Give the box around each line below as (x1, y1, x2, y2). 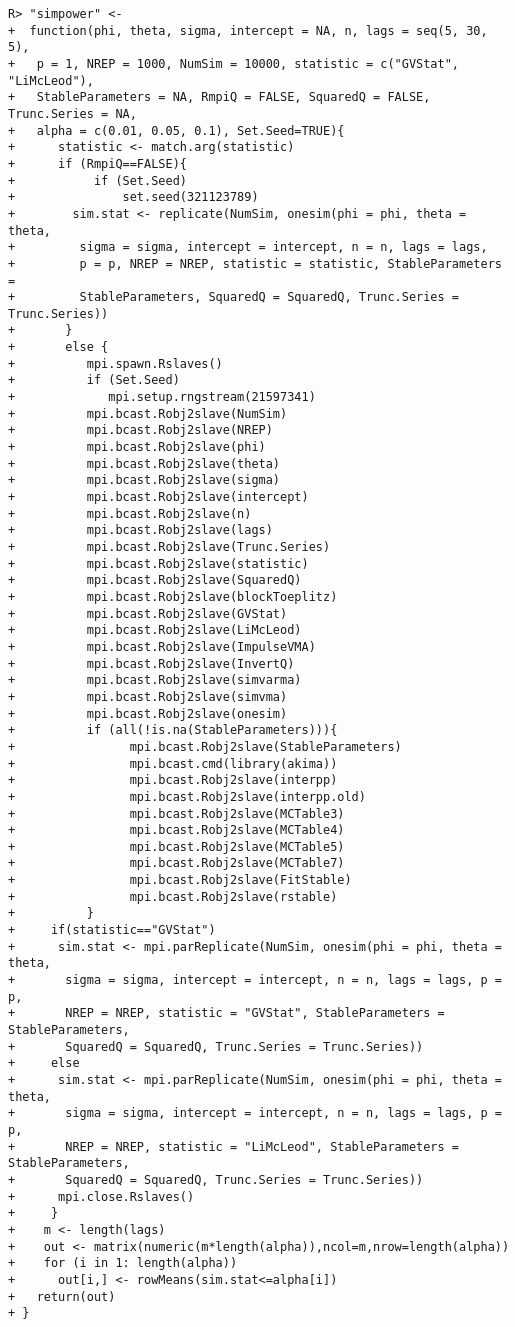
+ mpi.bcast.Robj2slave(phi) (8, 440, 266, 455)
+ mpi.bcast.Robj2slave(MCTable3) (8, 806, 345, 821)
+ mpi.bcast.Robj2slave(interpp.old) (8, 789, 366, 804)
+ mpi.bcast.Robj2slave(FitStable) (8, 873, 352, 888)
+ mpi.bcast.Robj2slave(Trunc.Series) (8, 540, 331, 554)
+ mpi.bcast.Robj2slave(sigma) (8, 473, 281, 488)
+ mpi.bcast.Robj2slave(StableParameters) (8, 739, 402, 754)
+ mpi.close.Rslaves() (8, 1189, 195, 1204)
